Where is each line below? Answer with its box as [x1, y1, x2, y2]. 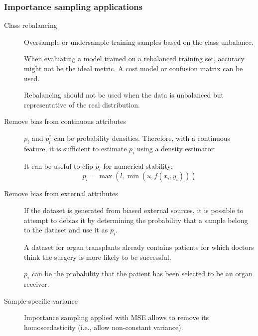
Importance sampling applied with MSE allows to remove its [24, 312, 209, 323]
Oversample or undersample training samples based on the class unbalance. [24, 36, 254, 47]
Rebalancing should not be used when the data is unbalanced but [24, 90, 224, 100]
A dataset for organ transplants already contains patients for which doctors [24, 241, 254, 252]
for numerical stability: [103, 160, 173, 171]
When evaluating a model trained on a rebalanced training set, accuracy [24, 53, 245, 64]
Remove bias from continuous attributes [4, 116, 126, 126]
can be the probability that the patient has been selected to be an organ [31, 268, 253, 279]
